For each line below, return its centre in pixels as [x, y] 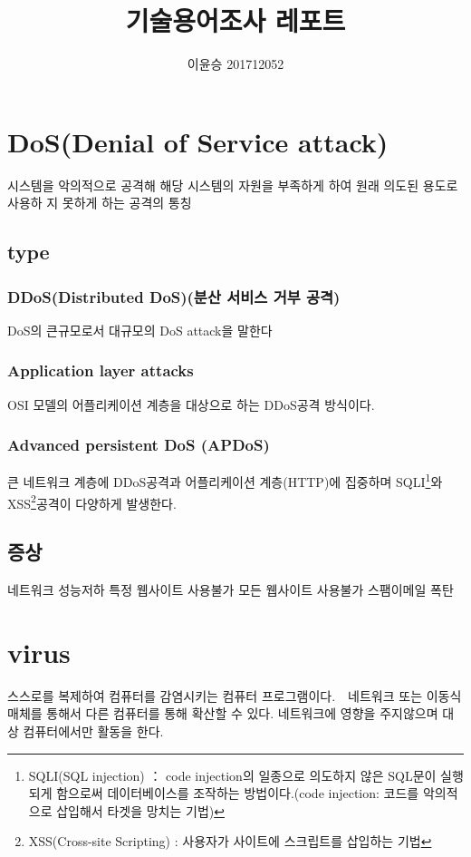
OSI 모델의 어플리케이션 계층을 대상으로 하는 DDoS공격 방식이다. [191, 404]
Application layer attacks [101, 370]
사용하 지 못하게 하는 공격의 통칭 [100, 203]
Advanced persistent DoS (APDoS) [139, 445]
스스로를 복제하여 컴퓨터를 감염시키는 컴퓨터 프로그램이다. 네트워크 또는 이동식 [235, 695]
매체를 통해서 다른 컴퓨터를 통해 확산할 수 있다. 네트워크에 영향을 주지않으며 [223, 713]
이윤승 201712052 [235, 64]
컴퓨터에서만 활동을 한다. [93, 731]
